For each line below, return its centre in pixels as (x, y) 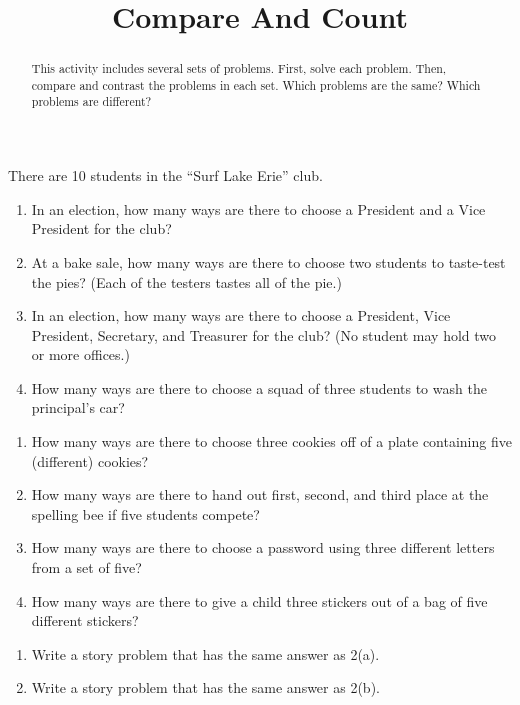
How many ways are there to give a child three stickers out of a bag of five (259, 600)
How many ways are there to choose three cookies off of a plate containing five (271, 441)
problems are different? (91, 101)
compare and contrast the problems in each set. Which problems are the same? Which (256, 84)
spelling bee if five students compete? (145, 513)
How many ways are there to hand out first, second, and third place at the (260, 494)
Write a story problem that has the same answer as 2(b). (205, 687)
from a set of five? (86, 567)
